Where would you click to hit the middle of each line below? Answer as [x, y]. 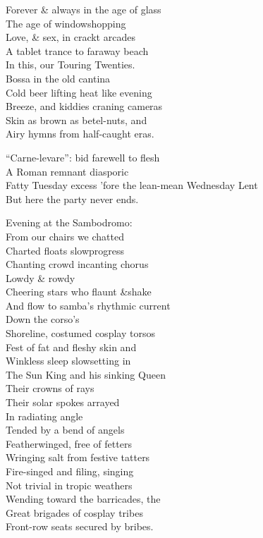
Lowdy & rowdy [41, 277]
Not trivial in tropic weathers [69, 485]
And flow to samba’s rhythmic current [88, 305]
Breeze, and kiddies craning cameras [84, 106]
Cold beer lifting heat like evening [79, 92]
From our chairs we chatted [65, 236]
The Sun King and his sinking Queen [86, 374]
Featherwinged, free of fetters [69, 443]
